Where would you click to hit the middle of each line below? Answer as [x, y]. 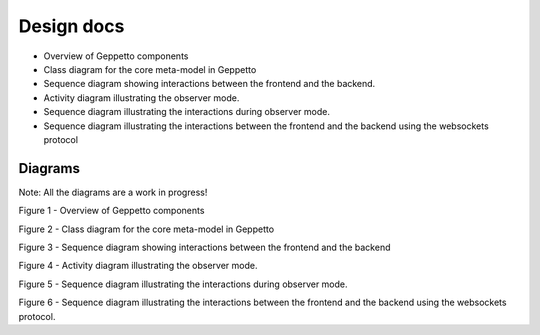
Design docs [71, 26]
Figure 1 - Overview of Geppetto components [111, 211]
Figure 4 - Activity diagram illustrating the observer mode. [138, 266]
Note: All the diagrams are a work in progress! [113, 192]
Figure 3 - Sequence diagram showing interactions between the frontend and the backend [204, 247]
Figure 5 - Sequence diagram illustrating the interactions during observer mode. [183, 284]
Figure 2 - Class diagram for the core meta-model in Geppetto [146, 229]
